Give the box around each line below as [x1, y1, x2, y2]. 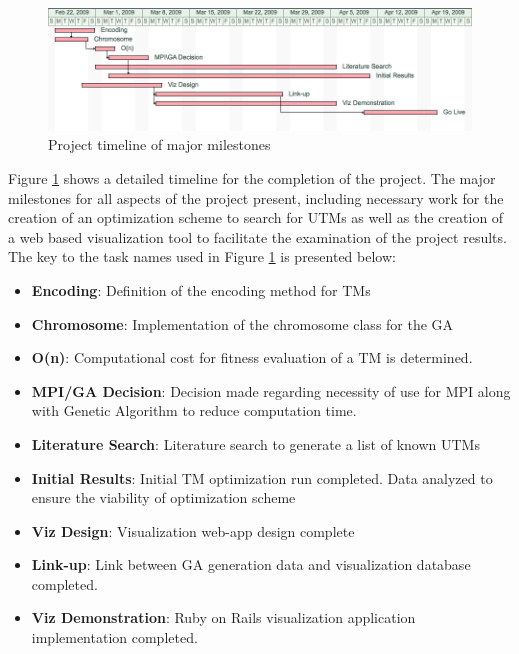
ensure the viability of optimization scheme [31, 487, 296, 508]
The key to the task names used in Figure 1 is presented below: [8, 246, 396, 267]
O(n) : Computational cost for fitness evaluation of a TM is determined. [31, 347, 473, 368]
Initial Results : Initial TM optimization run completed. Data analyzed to [31, 467, 493, 488]
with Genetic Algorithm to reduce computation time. [31, 400, 357, 421]
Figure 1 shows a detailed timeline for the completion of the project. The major [8, 167, 496, 188]
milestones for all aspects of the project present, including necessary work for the [8, 187, 504, 208]
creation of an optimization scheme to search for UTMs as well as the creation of [8, 207, 504, 228]
